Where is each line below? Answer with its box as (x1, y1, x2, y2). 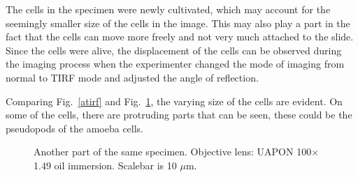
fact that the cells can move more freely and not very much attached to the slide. (6, 29, 354, 44)
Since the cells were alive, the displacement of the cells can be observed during (6, 43, 342, 57)
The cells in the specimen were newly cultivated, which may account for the (6, 2, 331, 16)
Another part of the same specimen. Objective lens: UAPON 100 (34, 144, 312, 159)
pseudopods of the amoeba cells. (6, 121, 144, 135)
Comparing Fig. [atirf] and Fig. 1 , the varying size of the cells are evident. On (6, 93, 343, 108)
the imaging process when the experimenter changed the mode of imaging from (6, 56, 345, 71)
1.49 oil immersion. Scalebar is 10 (34, 157, 177, 172)
